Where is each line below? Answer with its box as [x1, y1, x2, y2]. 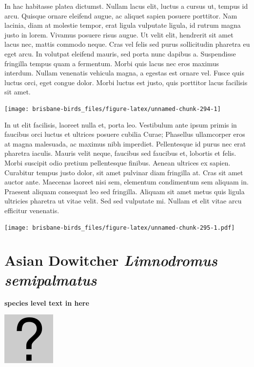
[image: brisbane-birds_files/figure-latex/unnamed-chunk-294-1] [4, 105, 221, 112]
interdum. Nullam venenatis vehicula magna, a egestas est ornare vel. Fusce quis [4, 68, 244, 78]
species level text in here [4, 297, 89, 308]
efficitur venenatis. [4, 205, 59, 215]
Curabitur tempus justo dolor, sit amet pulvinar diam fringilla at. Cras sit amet [4, 167, 243, 177]
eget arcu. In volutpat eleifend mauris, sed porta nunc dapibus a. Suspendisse [4, 48, 236, 58]
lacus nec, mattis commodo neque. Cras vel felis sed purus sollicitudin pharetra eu [4, 39, 250, 49]
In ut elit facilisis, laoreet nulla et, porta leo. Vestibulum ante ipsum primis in [4, 119, 237, 129]
